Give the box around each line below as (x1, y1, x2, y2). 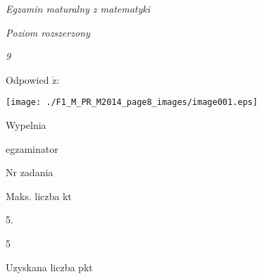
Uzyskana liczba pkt (6, 259, 93, 274)
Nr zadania (6, 165, 54, 180)
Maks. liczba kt (6, 188, 72, 203)
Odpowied (6, 72, 49, 87)
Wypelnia (6, 118, 46, 132)
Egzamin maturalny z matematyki (6, 1, 151, 15)
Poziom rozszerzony (6, 25, 90, 39)
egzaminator (6, 141, 58, 156)
